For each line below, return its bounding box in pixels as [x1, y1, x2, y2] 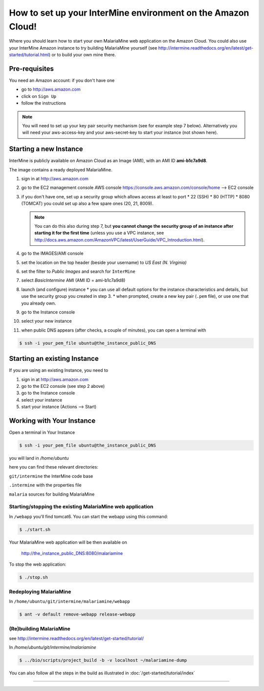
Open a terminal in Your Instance [9, 429, 75, 435]
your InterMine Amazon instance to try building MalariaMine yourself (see [9, 45, 157, 51]
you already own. [21, 300, 56, 306]
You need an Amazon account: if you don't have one [9, 77, 115, 83]
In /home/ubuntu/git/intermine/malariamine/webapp [9, 598, 131, 604]
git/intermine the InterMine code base [9, 473, 93, 479]
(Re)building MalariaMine [9, 625, 71, 632]
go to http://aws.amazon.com [21, 86, 81, 93]
